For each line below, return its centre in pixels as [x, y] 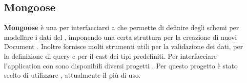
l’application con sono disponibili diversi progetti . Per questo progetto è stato [121, 65]
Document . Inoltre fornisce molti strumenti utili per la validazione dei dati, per [123, 46]
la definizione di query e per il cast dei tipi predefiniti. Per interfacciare [111, 56]
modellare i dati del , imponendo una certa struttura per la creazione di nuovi [121, 37]
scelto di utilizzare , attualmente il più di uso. [72, 75]
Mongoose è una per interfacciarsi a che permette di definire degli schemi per [122, 27]
